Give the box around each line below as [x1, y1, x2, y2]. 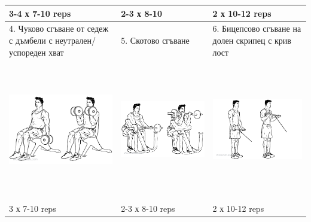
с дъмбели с [9, 34, 53, 46]
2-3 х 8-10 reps [121, 202, 175, 214]
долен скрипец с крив [212, 34, 291, 46]
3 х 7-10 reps [9, 202, 56, 214]
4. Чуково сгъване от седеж [9, 22, 109, 35]
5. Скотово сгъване [121, 34, 190, 46]
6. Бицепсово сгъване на [212, 22, 301, 35]
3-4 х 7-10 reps [9, 7, 71, 19]
